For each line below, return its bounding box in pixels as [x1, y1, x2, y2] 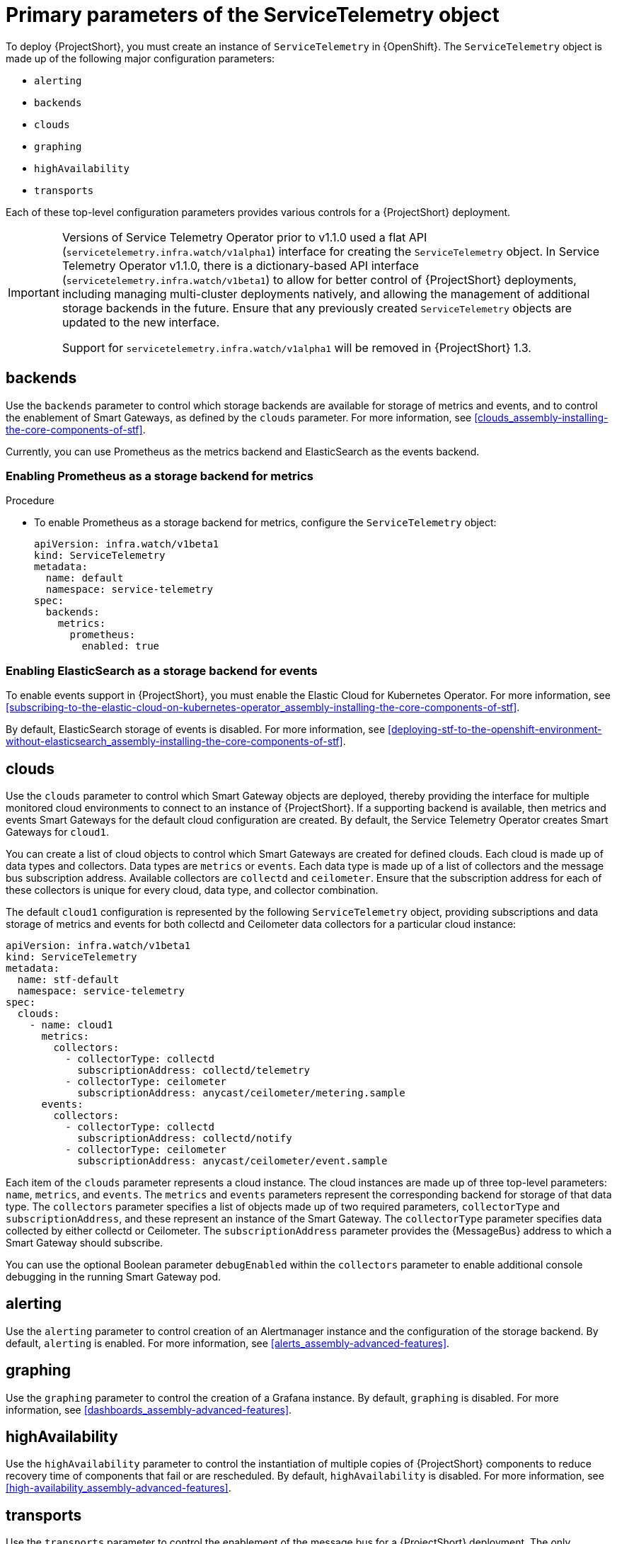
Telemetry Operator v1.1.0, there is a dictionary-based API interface [62, 258, 419, 273]
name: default [45, 572, 124, 584]
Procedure [6, 494, 54, 507]
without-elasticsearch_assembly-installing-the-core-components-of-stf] [6, 735, 343, 748]
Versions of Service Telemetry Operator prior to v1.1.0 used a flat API [62, 229, 427, 244]
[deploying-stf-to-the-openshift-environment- [388, 723, 602, 736]
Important [8, 285, 59, 300]
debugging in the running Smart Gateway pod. [6, 1270, 221, 1283]
